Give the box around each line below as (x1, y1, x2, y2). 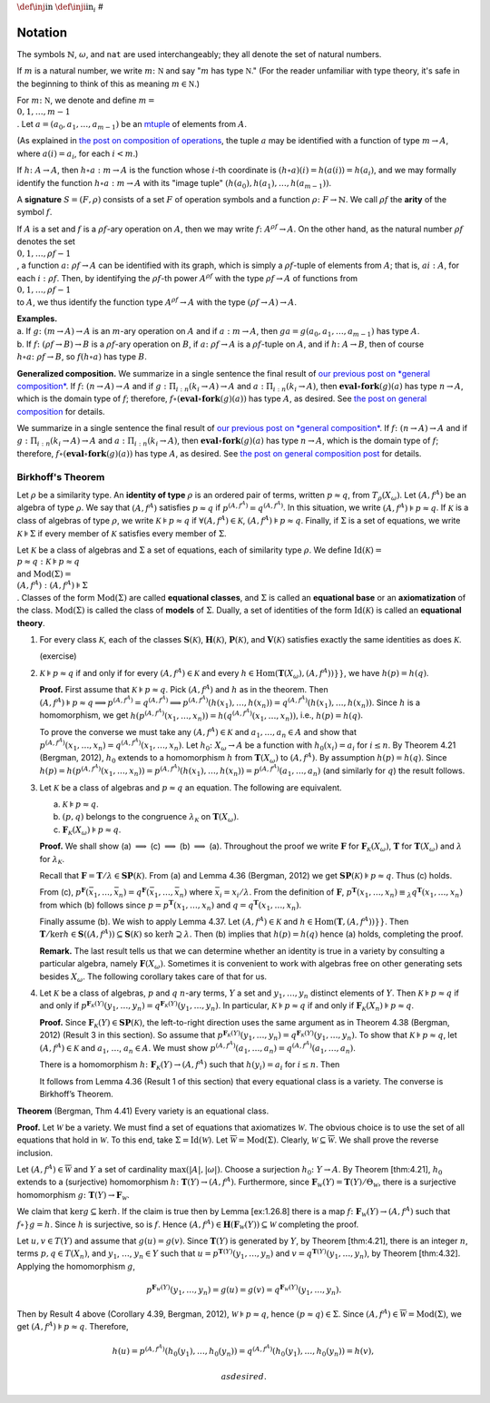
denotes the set (16, 236, 76, 247)
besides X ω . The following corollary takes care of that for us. (39, 971, 268, 984)
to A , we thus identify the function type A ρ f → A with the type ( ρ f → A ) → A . (16, 295, 297, 308)
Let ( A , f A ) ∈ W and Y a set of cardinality (16, 1163, 168, 1175)
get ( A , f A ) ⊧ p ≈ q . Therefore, (16, 1320, 129, 1331)
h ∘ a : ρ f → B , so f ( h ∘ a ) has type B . (16, 351, 147, 362)
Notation (16, 25, 68, 40)
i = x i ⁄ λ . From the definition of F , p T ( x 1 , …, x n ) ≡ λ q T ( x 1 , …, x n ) (219, 885, 463, 900)
